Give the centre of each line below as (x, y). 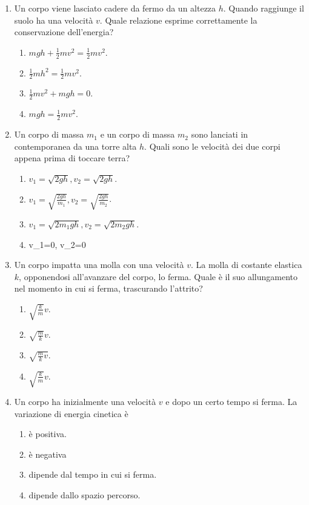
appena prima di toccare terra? (72, 158)
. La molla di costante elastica (246, 265)
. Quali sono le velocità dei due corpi (212, 146)
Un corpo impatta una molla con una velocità (99, 265)
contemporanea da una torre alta (75, 146)
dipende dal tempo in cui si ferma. (93, 474)
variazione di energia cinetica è (71, 413)
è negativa (48, 454)
